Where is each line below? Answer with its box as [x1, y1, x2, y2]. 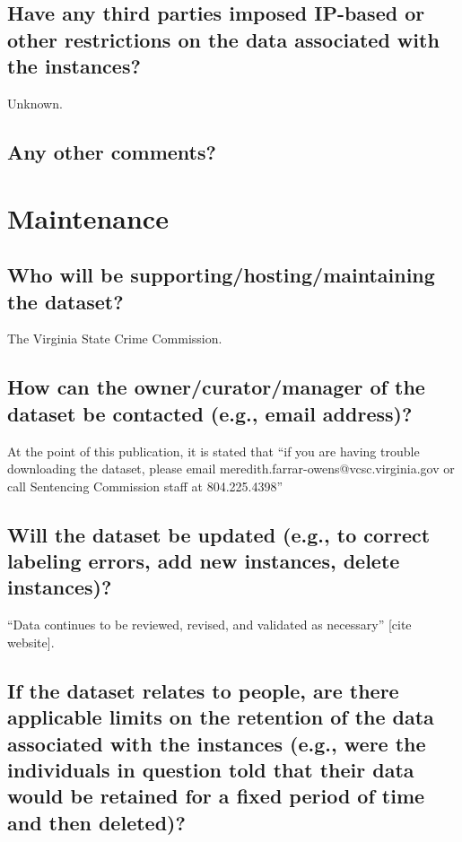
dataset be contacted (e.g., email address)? [7, 399, 413, 427]
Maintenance [7, 199, 169, 236]
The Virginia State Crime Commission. [7, 329, 222, 348]
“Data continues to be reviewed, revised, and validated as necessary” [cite [7, 615, 412, 634]
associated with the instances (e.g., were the [7, 729, 426, 757]
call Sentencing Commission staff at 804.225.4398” [7, 476, 283, 495]
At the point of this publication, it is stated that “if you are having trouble [7, 441, 420, 460]
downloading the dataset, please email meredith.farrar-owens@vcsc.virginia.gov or [7, 459, 455, 478]
